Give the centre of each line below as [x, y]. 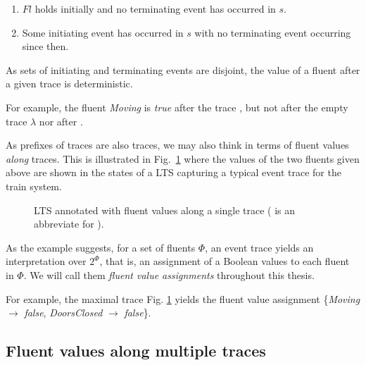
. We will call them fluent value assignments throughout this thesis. [169, 274]
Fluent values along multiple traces [136, 351]
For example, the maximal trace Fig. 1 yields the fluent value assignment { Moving [183, 298]
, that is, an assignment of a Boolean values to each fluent [225, 261]
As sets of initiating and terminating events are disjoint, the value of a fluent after [183, 69]
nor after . [61, 121]
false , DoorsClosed [63, 313]
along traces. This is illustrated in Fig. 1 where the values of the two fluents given [183, 158]
